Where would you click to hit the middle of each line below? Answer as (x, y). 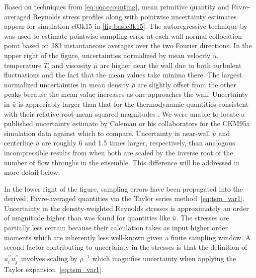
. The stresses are (203, 218)
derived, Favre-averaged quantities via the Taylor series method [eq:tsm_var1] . (125, 198)
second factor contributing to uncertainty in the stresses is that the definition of (126, 247)
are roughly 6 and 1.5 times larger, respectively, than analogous (138, 143)
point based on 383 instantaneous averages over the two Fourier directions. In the (128, 45)
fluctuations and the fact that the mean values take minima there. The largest (123, 75)
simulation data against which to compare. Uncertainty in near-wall (107, 133)
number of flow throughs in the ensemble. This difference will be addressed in (122, 162)
